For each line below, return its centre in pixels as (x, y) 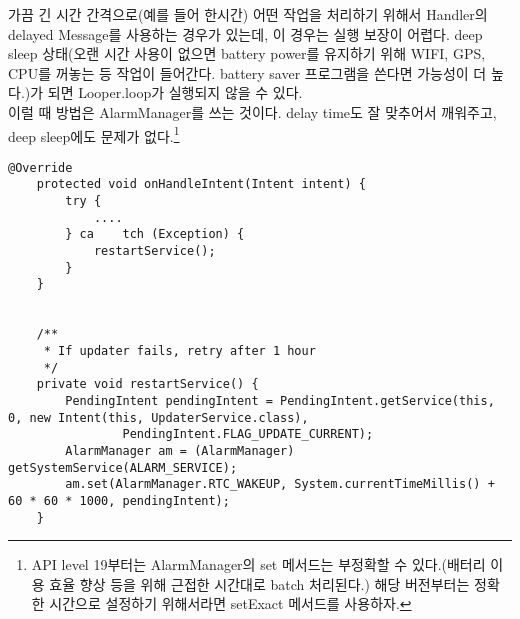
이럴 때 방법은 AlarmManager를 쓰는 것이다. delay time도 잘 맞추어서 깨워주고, (252, 111)
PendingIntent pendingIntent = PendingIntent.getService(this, (280, 401)
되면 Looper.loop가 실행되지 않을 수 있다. (175, 92)
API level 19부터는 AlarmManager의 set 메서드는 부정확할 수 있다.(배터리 (258, 564)
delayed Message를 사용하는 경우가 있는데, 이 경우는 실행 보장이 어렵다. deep (245, 33)
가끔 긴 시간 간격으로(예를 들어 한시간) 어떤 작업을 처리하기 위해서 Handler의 (248, 14)
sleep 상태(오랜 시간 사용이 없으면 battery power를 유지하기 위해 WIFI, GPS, (247, 53)
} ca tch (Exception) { (155, 234)
